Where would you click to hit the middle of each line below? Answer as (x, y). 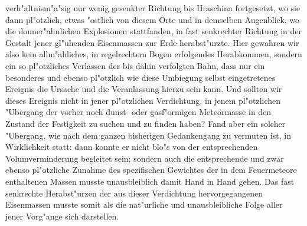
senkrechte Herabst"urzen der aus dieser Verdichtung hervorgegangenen (134, 193)
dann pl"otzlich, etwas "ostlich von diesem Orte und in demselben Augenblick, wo (153, 19)
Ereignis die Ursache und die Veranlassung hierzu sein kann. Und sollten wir (144, 89)
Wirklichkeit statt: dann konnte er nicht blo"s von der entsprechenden (132, 147)
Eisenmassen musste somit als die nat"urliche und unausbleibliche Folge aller (144, 204)
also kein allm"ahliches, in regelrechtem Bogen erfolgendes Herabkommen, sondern (154, 54)
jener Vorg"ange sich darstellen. (62, 216)
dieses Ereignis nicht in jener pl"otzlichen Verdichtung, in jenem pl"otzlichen (143, 100)
